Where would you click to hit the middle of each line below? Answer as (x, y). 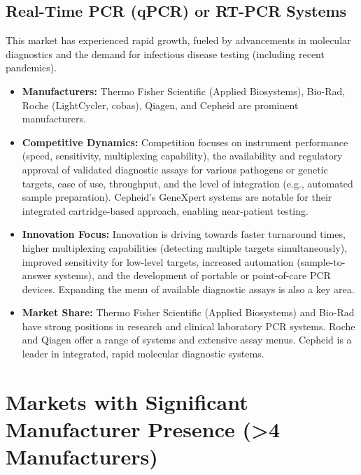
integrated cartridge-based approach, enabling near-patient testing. (165, 210)
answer (37, 275)
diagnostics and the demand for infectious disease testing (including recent (165, 54)
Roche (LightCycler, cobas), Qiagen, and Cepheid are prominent (160, 105)
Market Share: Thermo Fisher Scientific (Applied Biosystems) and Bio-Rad (188, 312)
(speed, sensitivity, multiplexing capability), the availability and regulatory (182, 156)
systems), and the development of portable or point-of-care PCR (193, 275)
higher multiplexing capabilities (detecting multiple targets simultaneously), (185, 247)
